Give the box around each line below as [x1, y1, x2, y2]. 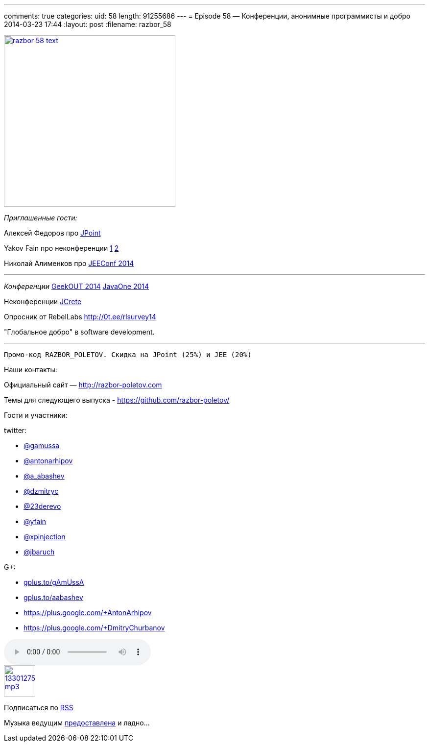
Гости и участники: [4, 411, 68, 419]
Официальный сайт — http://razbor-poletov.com [4, 381, 162, 389]
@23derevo [24, 502, 61, 510]
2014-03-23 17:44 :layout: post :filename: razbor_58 [4, 20, 171, 28]
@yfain [24, 517, 47, 526]
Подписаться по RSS [4, 703, 73, 712]
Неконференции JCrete [4, 297, 82, 306]
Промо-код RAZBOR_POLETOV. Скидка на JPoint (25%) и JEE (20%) [4, 351, 252, 359]
